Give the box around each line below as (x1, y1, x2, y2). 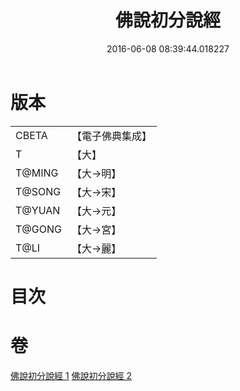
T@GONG (15, 222, 62, 236)
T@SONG (15, 184, 62, 198)
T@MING (15, 166, 59, 180)
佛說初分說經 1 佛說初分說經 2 (10, 369, 133, 381)
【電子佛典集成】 (71, 129, 152, 143)
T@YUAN (15, 203, 61, 217)
